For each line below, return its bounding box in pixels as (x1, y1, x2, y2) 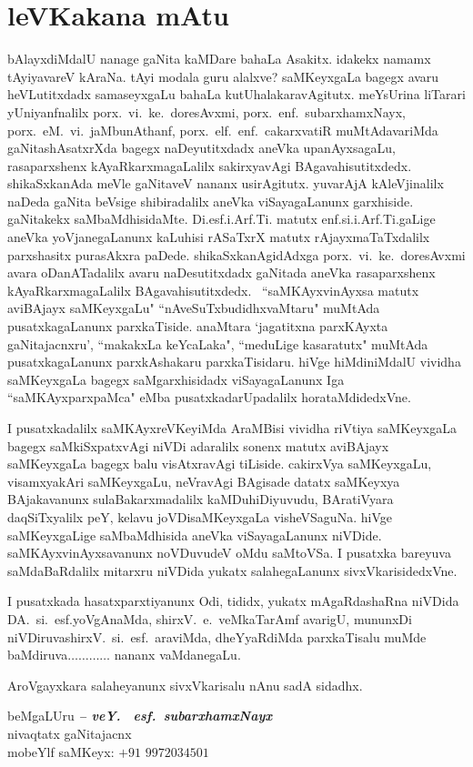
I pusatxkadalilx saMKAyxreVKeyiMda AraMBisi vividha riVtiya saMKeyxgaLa (7, 419, 458, 437)
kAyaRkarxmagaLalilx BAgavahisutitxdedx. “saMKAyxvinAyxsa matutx (7, 280, 419, 299)
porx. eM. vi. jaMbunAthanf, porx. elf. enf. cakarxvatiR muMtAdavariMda (7, 120, 438, 139)
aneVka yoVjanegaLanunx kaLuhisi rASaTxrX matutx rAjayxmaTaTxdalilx (7, 227, 430, 247)
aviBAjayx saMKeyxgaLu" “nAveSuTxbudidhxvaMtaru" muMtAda (7, 298, 380, 318)
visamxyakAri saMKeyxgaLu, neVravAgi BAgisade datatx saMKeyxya (7, 471, 400, 490)
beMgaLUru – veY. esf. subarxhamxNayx (7, 706, 273, 725)
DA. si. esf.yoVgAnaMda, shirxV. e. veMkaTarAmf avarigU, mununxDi (7, 609, 412, 628)
